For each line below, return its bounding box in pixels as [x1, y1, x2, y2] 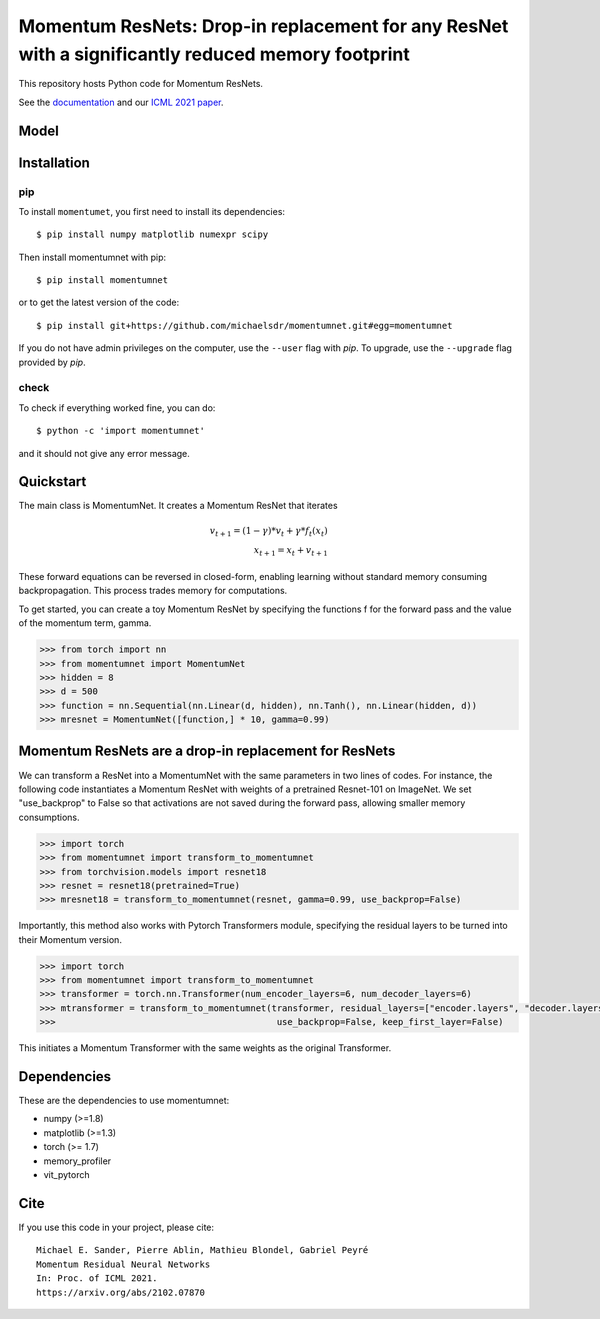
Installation [18, 154, 90, 171]
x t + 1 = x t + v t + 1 [253, 545, 329, 559]
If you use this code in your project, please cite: [18, 1221, 215, 1233]
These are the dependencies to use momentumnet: [18, 1095, 230, 1107]
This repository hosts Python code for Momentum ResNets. [18, 78, 264, 90]
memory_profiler [43, 1155, 112, 1167]
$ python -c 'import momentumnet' [36, 425, 205, 437]
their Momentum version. [18, 933, 122, 945]
